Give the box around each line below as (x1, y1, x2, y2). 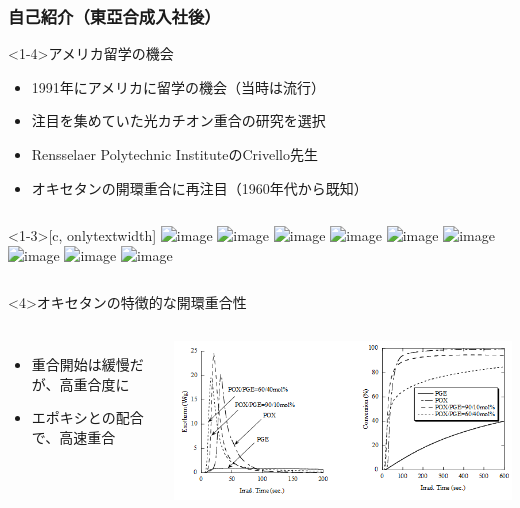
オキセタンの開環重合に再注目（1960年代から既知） (31, 177, 368, 198)
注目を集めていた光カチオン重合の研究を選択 (31, 110, 326, 131)
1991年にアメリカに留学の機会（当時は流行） (31, 76, 326, 97)
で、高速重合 (31, 426, 116, 447)
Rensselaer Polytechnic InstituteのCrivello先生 (31, 144, 318, 164)
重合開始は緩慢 (31, 353, 130, 374)
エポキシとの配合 (31, 407, 144, 428)
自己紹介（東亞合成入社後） (8, 3, 221, 28)
